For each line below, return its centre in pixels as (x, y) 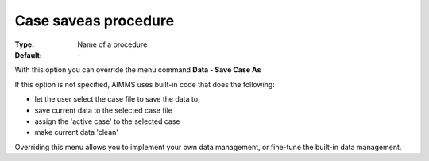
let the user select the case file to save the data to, (117, 99)
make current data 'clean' (77, 132)
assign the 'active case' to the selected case (107, 121)
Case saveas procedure (95, 21)
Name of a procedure (112, 44)
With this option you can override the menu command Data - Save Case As (138, 70)
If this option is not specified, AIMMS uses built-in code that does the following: (145, 84)
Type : (25, 44)
